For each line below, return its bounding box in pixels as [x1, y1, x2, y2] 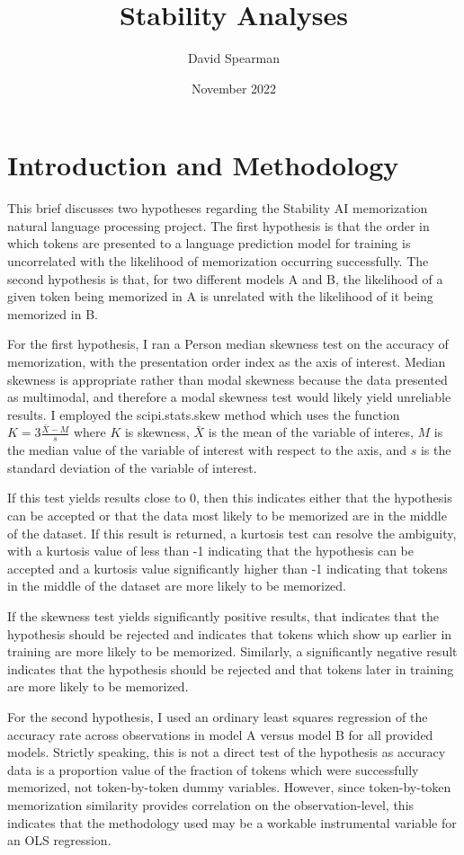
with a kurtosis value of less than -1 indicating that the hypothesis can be [7, 541, 415, 560]
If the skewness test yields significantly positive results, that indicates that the [7, 607, 439, 626]
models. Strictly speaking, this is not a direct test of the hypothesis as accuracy [7, 743, 446, 761]
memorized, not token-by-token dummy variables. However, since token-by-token [7, 778, 451, 797]
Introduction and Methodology [7, 147, 399, 183]
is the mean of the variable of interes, [208, 423, 414, 441]
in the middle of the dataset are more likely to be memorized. [7, 576, 346, 595]
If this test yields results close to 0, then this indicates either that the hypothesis [7, 488, 452, 507]
